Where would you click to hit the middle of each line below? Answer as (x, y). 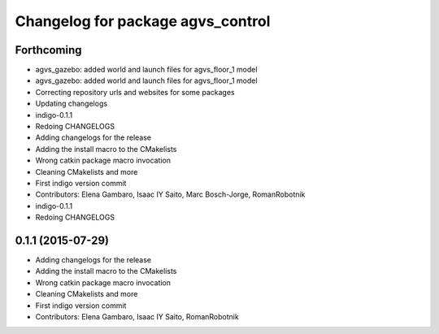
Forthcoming (48, 50)
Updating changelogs (72, 104)
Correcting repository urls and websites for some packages (135, 92)
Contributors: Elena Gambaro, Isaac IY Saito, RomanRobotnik (137, 317)
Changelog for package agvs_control (143, 21)
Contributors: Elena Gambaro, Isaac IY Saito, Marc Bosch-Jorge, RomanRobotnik (170, 194)
